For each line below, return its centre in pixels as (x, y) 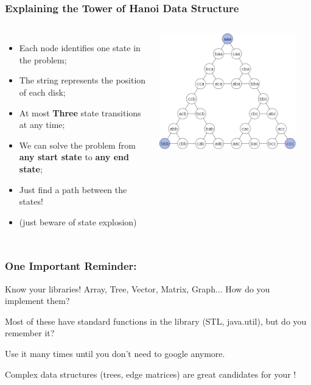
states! (31, 201)
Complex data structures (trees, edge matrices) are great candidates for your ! (151, 374)
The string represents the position (82, 80)
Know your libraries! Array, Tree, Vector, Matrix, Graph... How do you (138, 288)
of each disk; (42, 92)
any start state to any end (74, 157)
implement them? (37, 301)
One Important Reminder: (71, 266)
